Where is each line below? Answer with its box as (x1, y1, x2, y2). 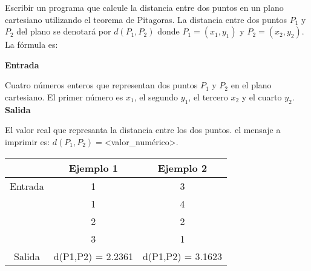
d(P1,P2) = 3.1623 (142, 249, 223, 263)
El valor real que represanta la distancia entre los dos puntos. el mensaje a (5, 123, 281, 136)
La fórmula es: (5, 38, 58, 51)
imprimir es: (5, 135, 50, 148)
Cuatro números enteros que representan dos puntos (5, 79, 198, 91)
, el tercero (188, 90, 228, 103)
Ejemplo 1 (68, 160, 118, 175)
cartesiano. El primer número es (5, 90, 123, 103)
